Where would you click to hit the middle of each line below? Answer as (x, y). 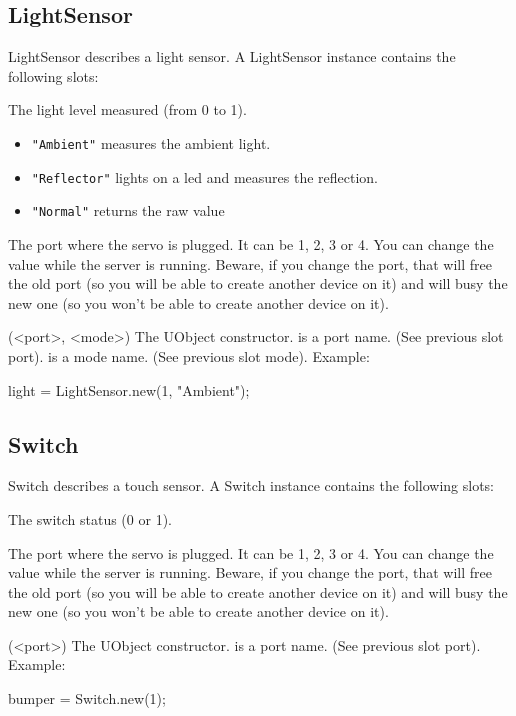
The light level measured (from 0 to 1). (127, 109)
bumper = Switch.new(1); (87, 698)
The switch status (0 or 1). (90, 518)
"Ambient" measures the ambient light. (151, 142)
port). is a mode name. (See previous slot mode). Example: (189, 355)
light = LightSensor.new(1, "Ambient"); (129, 389)
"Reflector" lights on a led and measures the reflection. (205, 176)
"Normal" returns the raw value (128, 210)
